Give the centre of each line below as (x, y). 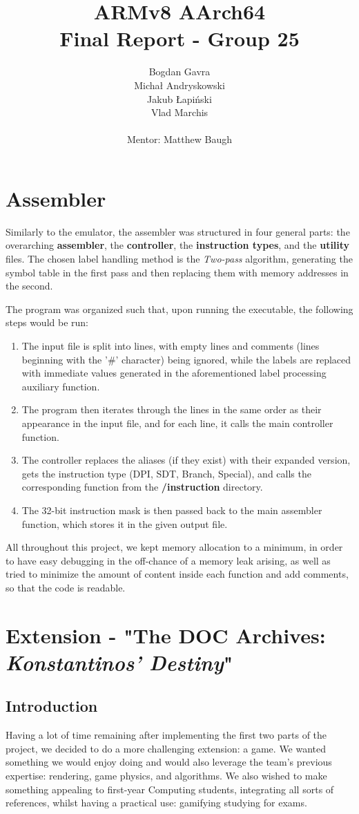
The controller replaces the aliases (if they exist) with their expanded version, (186, 460)
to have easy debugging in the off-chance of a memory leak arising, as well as (168, 560)
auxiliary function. (61, 386)
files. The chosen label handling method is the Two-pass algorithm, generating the (179, 258)
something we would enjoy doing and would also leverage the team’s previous (169, 762)
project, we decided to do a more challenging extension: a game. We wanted (166, 748)
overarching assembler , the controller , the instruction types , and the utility (178, 245)
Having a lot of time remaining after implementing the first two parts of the (166, 735)
